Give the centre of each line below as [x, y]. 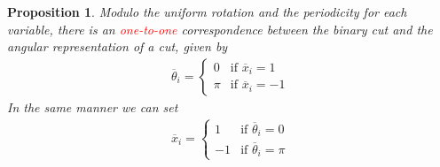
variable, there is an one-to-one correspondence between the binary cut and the [220, 29]
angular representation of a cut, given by [118, 46]
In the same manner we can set [93, 106]
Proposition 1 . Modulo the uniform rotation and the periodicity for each [207, 11]
